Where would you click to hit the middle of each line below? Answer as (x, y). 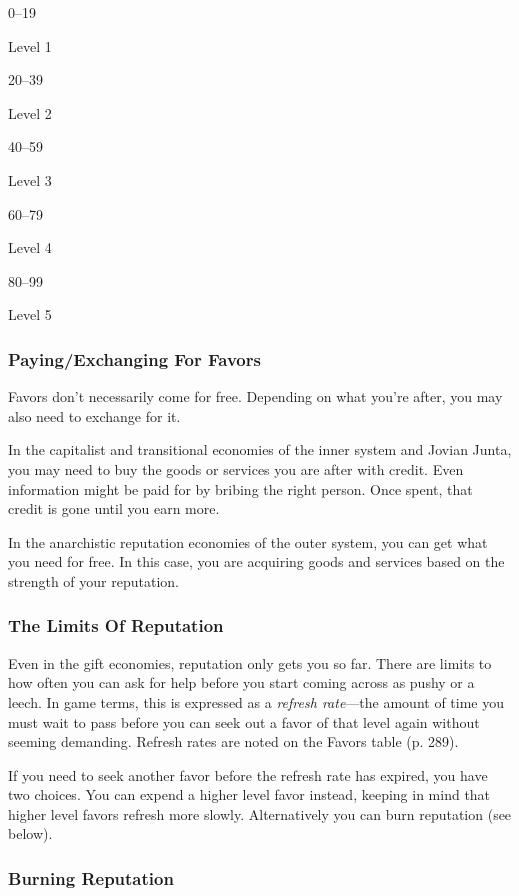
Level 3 (30, 179)
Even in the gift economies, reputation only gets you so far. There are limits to (250, 662)
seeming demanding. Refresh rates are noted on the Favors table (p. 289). (233, 741)
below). (30, 833)
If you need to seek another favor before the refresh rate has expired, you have (248, 774)
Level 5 (30, 314)
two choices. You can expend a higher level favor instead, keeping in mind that (249, 794)
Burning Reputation (91, 877)
